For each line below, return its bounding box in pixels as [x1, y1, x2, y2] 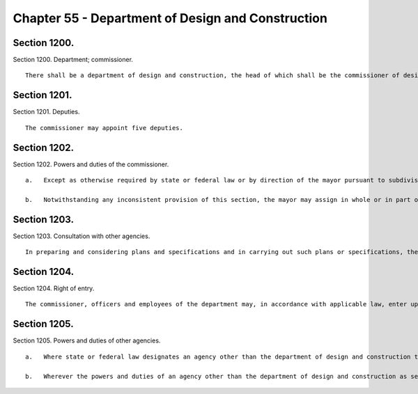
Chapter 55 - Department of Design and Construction [13, 10, 327, 26]
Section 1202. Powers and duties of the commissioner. [13, 160, 169, 168]
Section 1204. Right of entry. [13, 284, 95, 292]
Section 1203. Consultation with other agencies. [13, 232, 150, 240]
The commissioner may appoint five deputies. [25, 124, 184, 132]
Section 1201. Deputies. [13, 108, 80, 116]
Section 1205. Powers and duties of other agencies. [13, 336, 161, 345]
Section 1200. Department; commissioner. [13, 56, 134, 64]
